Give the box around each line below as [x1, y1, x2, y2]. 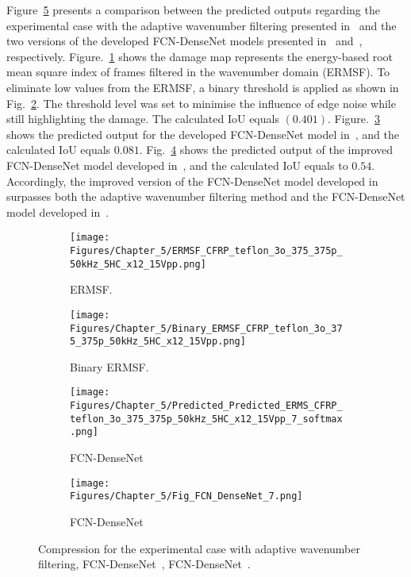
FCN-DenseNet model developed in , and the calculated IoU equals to [6, 156, 348, 173]
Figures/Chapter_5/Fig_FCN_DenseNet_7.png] [70, 490, 303, 502]
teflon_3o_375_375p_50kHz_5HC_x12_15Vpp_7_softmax [70, 413, 343, 425]
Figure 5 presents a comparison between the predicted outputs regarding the [6, 2, 380, 17]
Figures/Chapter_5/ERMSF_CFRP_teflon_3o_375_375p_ [70, 244, 343, 256]
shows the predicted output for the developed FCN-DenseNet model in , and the [6, 125, 399, 142]
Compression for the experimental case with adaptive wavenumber [38, 540, 360, 556]
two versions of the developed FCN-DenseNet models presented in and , [6, 33, 363, 49]
